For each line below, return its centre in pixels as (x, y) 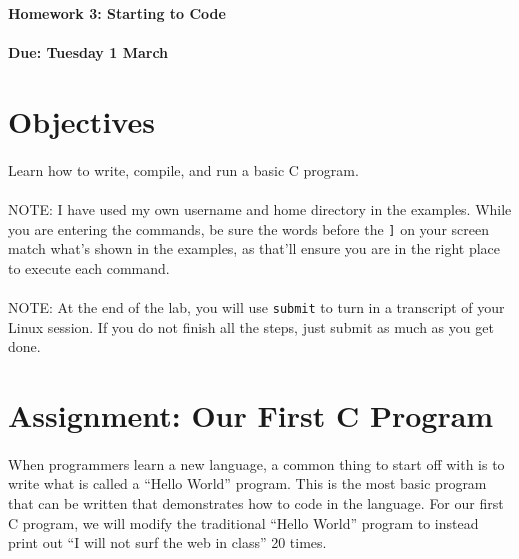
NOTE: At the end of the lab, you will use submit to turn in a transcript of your (256, 306)
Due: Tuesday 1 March (88, 52)
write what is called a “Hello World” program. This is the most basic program (247, 483)
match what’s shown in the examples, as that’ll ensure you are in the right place (254, 248)
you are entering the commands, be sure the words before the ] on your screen (248, 228)
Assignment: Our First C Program (251, 415)
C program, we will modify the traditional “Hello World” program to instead (243, 522)
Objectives (81, 120)
